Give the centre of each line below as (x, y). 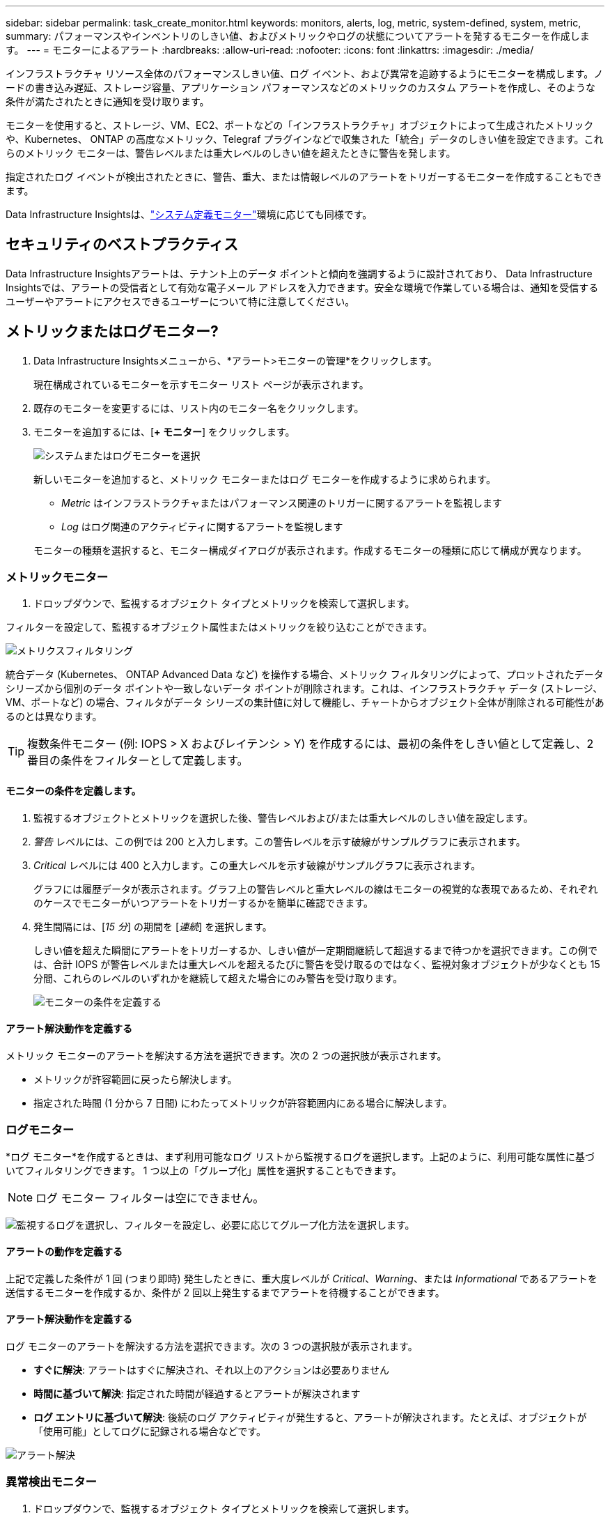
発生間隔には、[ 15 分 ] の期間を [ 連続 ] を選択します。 (153, 926)
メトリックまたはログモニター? (112, 332)
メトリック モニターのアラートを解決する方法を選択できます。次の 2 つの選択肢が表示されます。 (226, 1055)
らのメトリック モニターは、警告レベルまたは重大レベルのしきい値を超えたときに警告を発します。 (231, 153)
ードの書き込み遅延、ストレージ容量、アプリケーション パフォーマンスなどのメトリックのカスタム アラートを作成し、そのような (301, 87)
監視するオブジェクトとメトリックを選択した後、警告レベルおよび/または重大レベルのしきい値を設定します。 (283, 817)
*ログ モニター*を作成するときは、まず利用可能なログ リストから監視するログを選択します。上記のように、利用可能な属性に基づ (300, 1156)
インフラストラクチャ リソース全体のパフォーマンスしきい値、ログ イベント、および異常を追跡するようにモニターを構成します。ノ (305, 74)
